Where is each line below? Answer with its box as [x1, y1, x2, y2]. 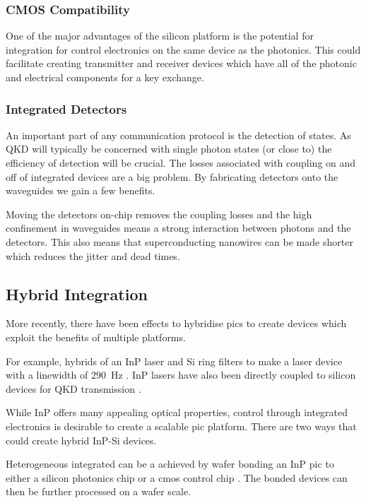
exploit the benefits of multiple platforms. [6, 329, 186, 344]
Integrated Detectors [6, 100, 127, 117]
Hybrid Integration [6, 283, 148, 304]
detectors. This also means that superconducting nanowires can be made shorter [6, 234, 353, 249]
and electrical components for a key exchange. [6, 70, 204, 84]
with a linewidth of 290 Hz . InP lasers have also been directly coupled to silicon [6, 367, 356, 382]
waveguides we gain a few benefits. [6, 183, 155, 198]
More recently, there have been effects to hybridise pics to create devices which [6, 316, 347, 331]
